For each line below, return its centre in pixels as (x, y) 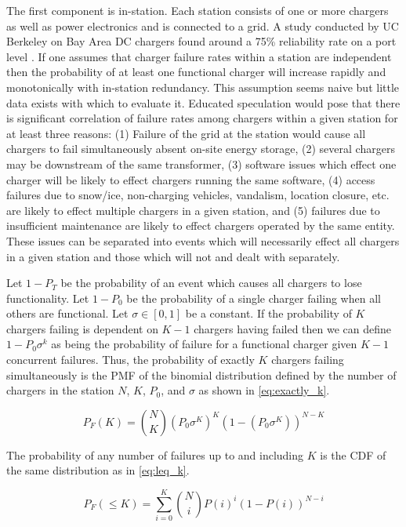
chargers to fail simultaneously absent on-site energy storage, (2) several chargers (201, 149)
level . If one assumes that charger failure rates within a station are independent (199, 56)
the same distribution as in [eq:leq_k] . (98, 470)
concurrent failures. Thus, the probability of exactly (130, 360)
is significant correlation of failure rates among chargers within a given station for (202, 118)
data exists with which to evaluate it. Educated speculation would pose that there (203, 102)
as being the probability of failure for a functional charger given (204, 344)
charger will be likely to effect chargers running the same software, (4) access (191, 179)
